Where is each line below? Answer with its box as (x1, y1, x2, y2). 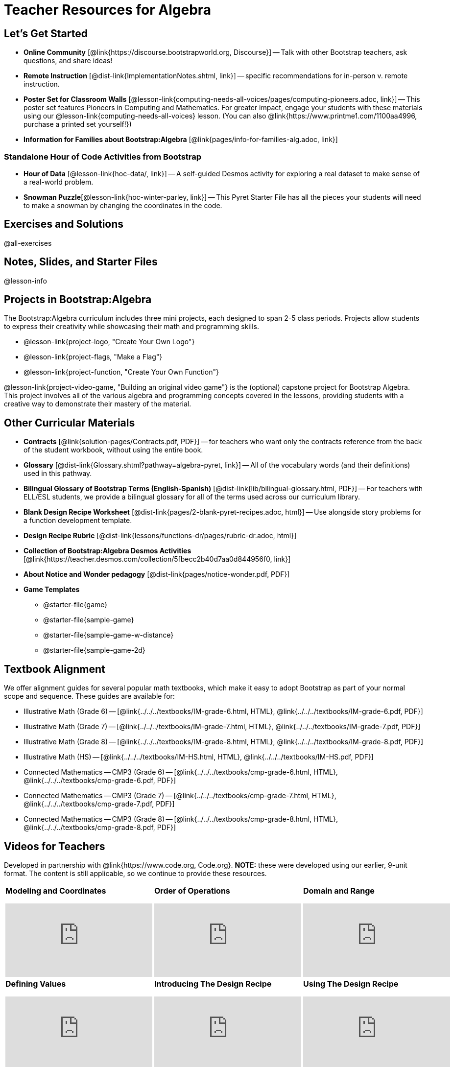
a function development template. (24, 516, 132, 525)
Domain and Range (303, 885, 375, 896)
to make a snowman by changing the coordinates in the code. (24, 201, 222, 210)
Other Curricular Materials (4, 416, 135, 429)
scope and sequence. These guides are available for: (4, 692, 175, 701)
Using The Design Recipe (303, 978, 399, 989)
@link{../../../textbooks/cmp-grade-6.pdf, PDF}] (24, 776, 176, 785)
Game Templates (24, 585, 80, 594)
